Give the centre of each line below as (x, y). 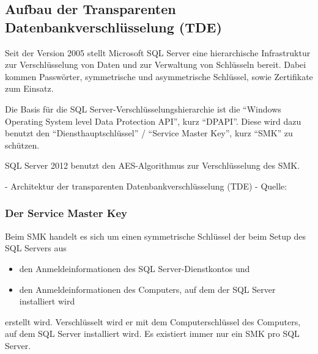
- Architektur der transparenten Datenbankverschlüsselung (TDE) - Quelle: (146, 186)
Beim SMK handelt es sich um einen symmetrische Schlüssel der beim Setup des (155, 236)
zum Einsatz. (29, 88)
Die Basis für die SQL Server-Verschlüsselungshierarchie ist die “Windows (143, 109)
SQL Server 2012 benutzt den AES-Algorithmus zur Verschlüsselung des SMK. (153, 165)
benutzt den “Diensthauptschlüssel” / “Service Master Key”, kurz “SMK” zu (149, 133)
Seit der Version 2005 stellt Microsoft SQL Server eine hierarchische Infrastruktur (158, 52)
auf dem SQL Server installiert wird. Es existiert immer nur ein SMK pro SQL (152, 334)
